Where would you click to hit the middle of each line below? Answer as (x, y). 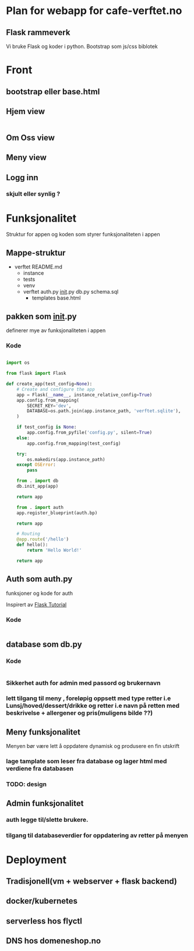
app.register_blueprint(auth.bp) (57, 513)
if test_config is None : (47, 427)
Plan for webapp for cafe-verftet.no (94, 11)
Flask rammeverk (38, 32)
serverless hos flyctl (44, 921)
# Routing (29, 534)
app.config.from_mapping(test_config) (74, 443)
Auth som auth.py (39, 579)
